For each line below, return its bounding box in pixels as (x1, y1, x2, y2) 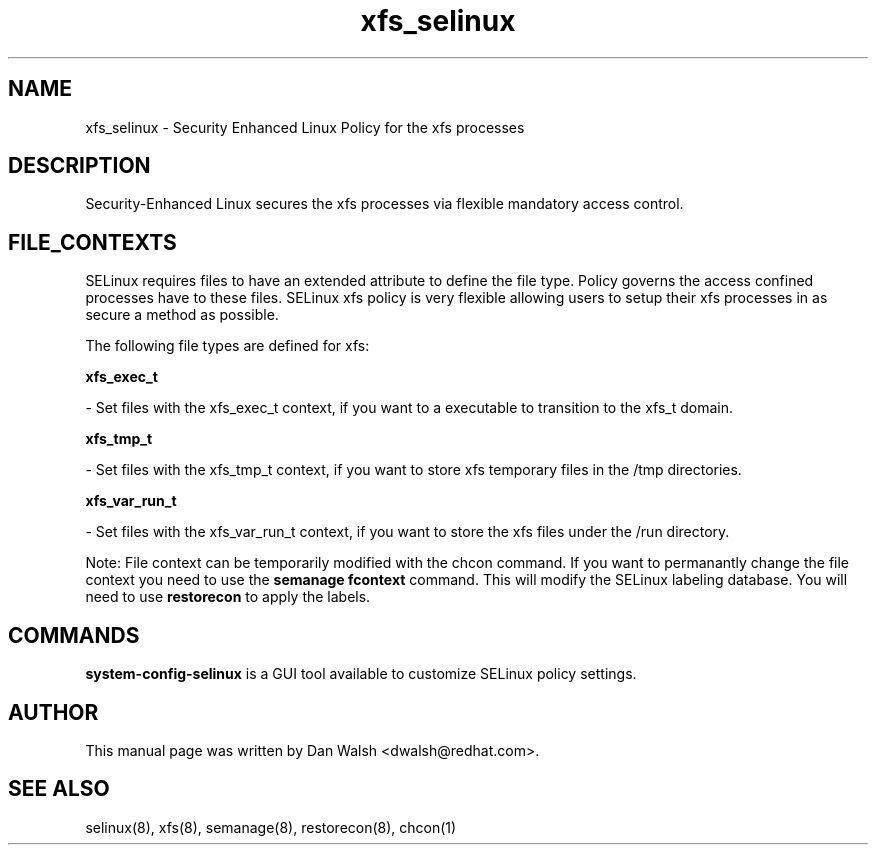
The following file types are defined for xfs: (85, 337, 370, 355)
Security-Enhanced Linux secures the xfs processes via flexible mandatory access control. (85, 195, 684, 213)
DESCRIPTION (8, 153, 151, 179)
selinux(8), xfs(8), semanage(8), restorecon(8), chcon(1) (85, 818, 457, 836)
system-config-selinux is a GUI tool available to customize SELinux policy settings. (85, 665, 637, 683)
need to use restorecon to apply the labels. (85, 588, 371, 606)
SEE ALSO (8, 776, 110, 802)
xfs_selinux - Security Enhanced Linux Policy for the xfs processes (85, 118, 525, 136)
